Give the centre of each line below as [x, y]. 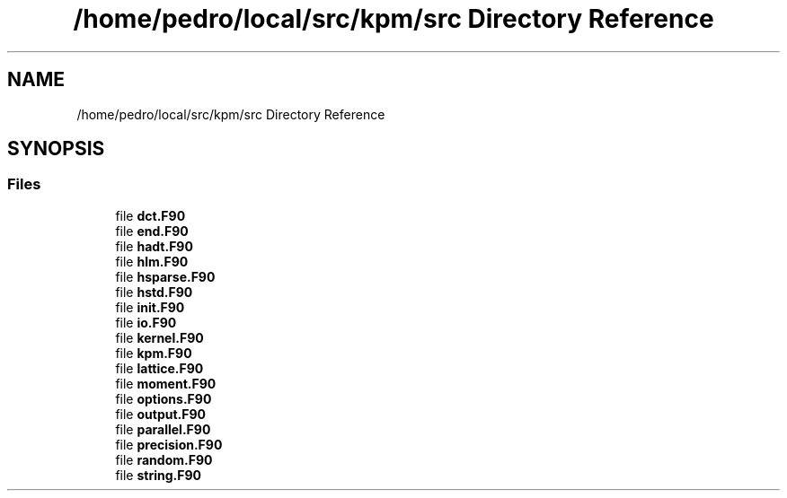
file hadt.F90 [154, 246]
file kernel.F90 [159, 337]
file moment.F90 [166, 383]
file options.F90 [164, 398]
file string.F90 [158, 475]
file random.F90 [164, 459]
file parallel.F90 [163, 429]
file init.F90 [150, 307]
